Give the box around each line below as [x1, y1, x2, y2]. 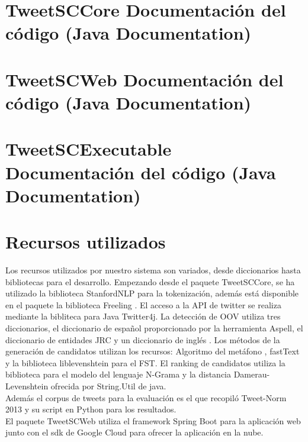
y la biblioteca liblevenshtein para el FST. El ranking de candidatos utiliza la [5, 356, 285, 369]
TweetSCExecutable [5, 137, 172, 161]
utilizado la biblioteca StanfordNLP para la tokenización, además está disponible [5, 287, 299, 299]
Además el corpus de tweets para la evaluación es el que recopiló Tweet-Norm [5, 391, 287, 404]
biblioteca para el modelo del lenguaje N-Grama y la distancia [5, 368, 231, 380]
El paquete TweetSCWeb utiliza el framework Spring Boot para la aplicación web [5, 414, 301, 427]
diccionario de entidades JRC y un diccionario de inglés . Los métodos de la [5, 333, 280, 346]
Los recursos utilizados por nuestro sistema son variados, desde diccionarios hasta [5, 264, 301, 276]
